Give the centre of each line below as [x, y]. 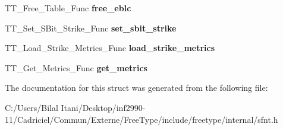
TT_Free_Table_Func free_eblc [68, 8]
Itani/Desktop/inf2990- [103, 107]
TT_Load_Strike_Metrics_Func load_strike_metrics [110, 48]
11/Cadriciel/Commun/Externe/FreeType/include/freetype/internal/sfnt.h [141, 119]
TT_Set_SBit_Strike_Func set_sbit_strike [91, 28]
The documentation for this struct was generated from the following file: [136, 88]
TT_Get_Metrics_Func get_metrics [76, 67]
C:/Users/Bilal [32, 107]
